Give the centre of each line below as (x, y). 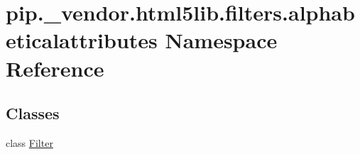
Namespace (221, 40)
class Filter (29, 142)
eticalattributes (82, 40)
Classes (33, 113)
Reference (55, 68)
